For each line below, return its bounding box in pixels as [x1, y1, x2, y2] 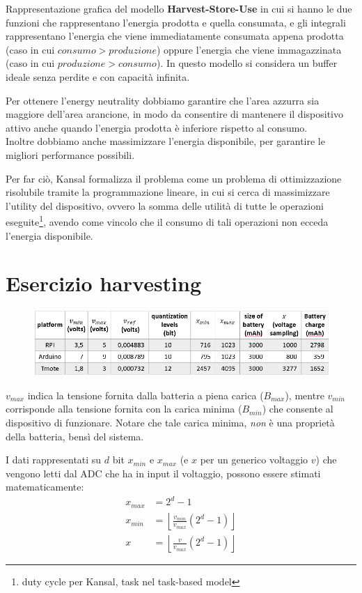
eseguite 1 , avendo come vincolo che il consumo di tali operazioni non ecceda [6, 213, 329, 229]
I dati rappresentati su [6, 452, 102, 467]
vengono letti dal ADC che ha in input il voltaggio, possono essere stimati [6, 465, 321, 480]
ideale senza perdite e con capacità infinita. [6, 69, 190, 84]
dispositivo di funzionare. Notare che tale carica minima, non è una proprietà [6, 415, 335, 429]
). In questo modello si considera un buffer [156, 56, 338, 70]
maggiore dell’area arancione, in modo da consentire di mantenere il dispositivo [6, 107, 343, 121]
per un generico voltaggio [200, 452, 308, 467]
